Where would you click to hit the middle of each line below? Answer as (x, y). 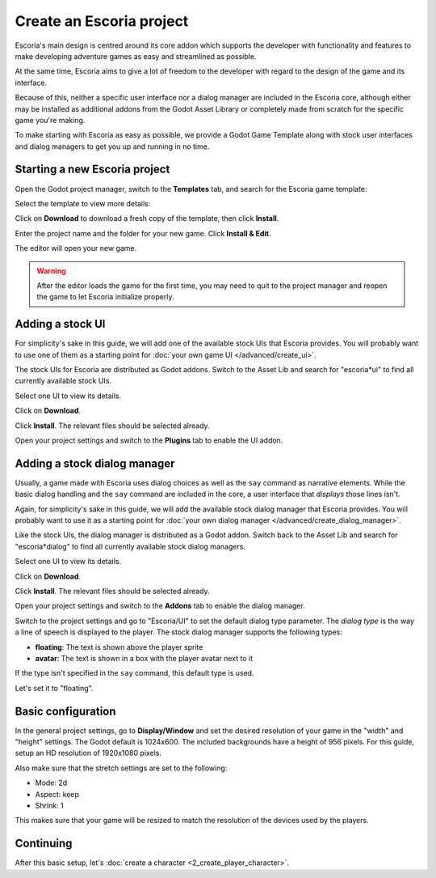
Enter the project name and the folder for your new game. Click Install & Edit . (143, 233)
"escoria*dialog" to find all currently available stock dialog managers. (130, 546)
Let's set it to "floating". (54, 688)
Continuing (44, 844)
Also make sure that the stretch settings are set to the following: (121, 768)
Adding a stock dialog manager (95, 463)
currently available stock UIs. (63, 381)
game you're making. (50, 120)
